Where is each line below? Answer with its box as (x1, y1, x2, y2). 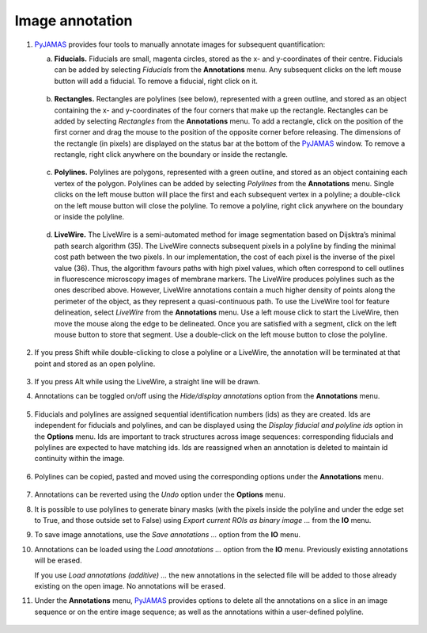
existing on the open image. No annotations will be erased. (34, 581, 226, 590)
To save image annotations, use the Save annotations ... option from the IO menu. (34, 530, 300, 540)
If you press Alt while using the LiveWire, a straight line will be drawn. (34, 377, 261, 387)
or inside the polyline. (54, 212, 125, 222)
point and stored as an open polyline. (34, 359, 156, 368)
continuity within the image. (34, 454, 125, 463)
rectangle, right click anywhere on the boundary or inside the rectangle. (54, 150, 289, 159)
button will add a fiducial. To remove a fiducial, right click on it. (54, 76, 259, 86)
